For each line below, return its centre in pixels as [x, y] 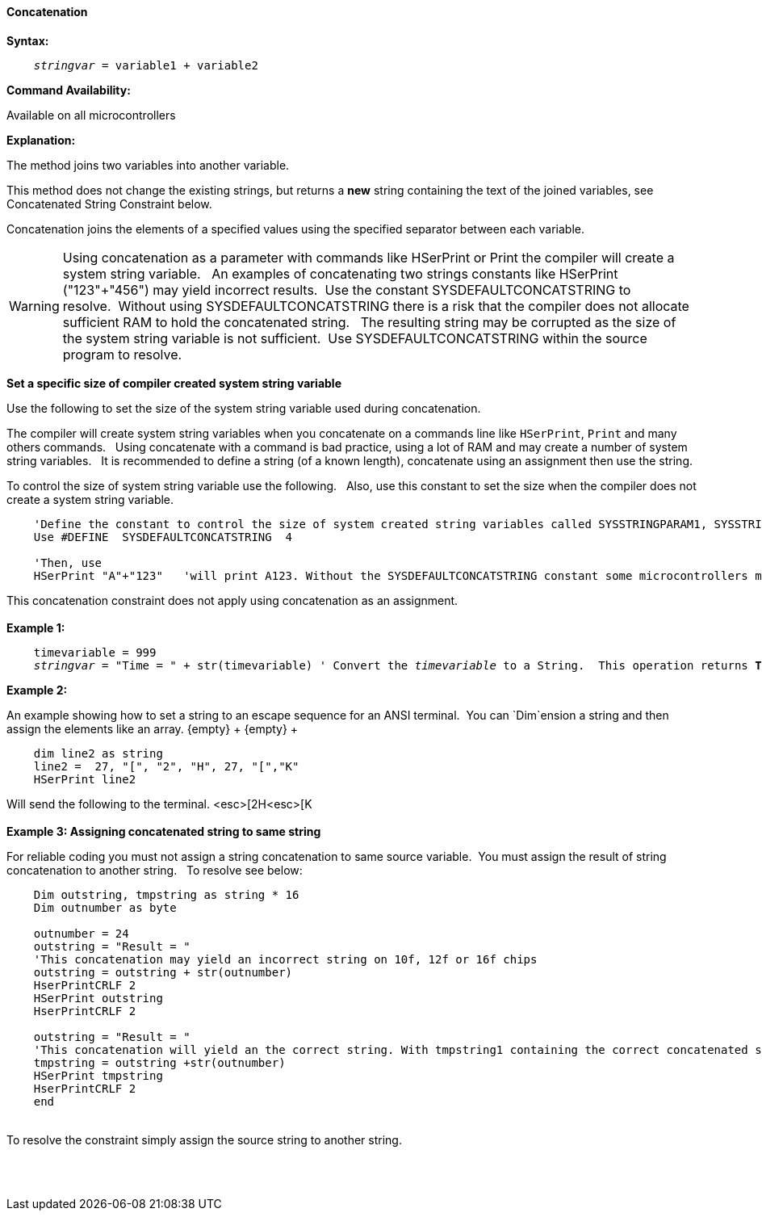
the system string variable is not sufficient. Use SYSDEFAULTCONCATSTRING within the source [355, 338]
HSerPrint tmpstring [98, 1075]
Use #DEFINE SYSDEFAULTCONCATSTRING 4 [163, 537]
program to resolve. [122, 354]
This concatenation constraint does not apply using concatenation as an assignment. [232, 600]
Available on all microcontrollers [91, 115]
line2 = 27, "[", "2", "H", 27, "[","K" [166, 766]
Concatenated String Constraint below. [109, 204]
